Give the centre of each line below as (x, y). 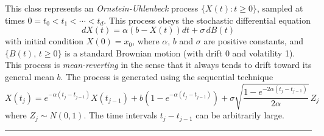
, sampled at (280, 8)
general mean (30, 76)
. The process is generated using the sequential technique (167, 76)
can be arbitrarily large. (240, 115)
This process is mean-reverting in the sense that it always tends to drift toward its (158, 65)
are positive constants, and (253, 41)
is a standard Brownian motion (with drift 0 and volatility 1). (180, 53)
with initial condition (44, 41)
